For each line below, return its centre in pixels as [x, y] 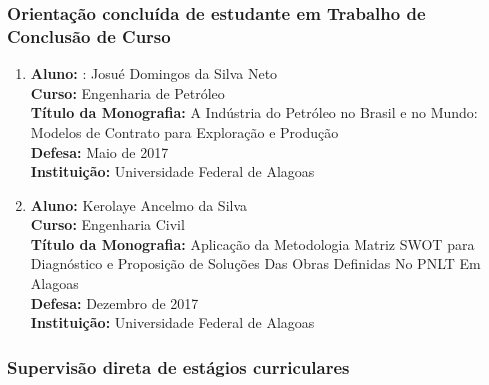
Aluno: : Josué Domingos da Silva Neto [154, 73]
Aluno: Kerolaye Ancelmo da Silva [139, 204]
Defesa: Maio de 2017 [99, 151]
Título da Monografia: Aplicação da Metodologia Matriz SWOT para [252, 243]
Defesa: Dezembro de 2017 [114, 302]
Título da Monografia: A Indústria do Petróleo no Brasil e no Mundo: [254, 112]
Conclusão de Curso [89, 35]
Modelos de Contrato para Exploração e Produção [184, 131]
